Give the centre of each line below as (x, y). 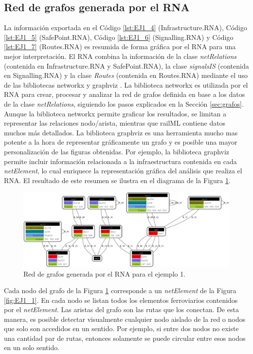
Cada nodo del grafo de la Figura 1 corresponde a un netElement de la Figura (120, 290)
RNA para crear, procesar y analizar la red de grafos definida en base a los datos (125, 94)
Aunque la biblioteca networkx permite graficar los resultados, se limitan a (115, 113)
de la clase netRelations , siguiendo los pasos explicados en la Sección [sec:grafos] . (124, 103)
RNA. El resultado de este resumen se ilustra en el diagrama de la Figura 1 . (117, 180)
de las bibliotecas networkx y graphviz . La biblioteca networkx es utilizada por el (126, 84)
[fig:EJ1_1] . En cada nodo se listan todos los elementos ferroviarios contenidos (121, 300)
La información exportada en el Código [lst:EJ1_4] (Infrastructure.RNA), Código (126, 28)
